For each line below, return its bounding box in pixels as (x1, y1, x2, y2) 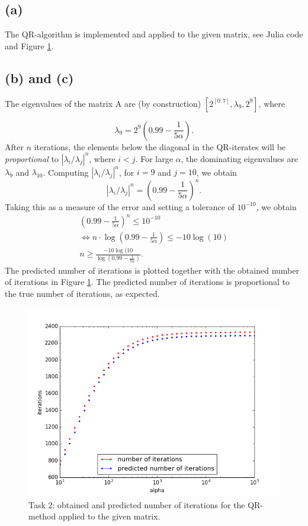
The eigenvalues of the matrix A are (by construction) (5, 97, 201, 109)
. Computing (43, 166, 89, 178)
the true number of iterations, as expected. (5, 287, 160, 299)
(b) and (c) (5, 68, 74, 87)
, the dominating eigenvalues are (181, 152, 299, 164)
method (28, 510, 56, 522)
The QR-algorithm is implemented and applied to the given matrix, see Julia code (5, 28, 303, 40)
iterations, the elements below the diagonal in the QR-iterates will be (34, 140, 286, 153)
